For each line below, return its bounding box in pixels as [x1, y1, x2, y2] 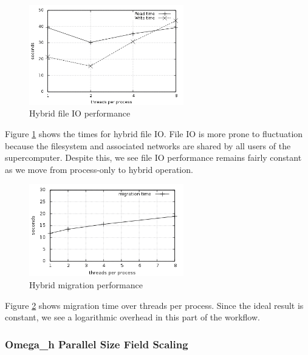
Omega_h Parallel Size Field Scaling [5, 336, 188, 351]
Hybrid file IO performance [29, 107, 131, 120]
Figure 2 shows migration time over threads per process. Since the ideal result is [5, 299, 304, 311]
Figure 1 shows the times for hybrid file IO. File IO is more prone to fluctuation [5, 127, 303, 140]
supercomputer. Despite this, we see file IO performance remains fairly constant [5, 151, 302, 164]
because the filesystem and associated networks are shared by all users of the [5, 139, 291, 152]
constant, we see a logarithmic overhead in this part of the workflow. [5, 311, 260, 323]
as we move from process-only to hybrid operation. [5, 163, 193, 175]
